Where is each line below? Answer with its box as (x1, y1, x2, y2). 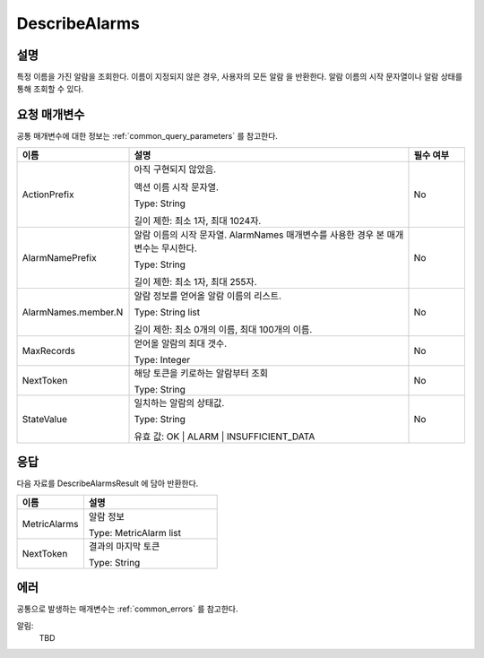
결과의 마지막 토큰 (88, 540, 160, 552)
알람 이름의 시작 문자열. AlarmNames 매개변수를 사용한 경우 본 (134, 229, 385, 241)
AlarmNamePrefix (22, 251, 98, 264)
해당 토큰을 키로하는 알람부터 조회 (134, 367, 269, 379)
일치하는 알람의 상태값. (134, 396, 225, 409)
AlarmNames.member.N (22, 306, 124, 318)
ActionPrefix (22, 188, 74, 201)
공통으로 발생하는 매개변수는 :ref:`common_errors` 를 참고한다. (16, 603, 238, 614)
